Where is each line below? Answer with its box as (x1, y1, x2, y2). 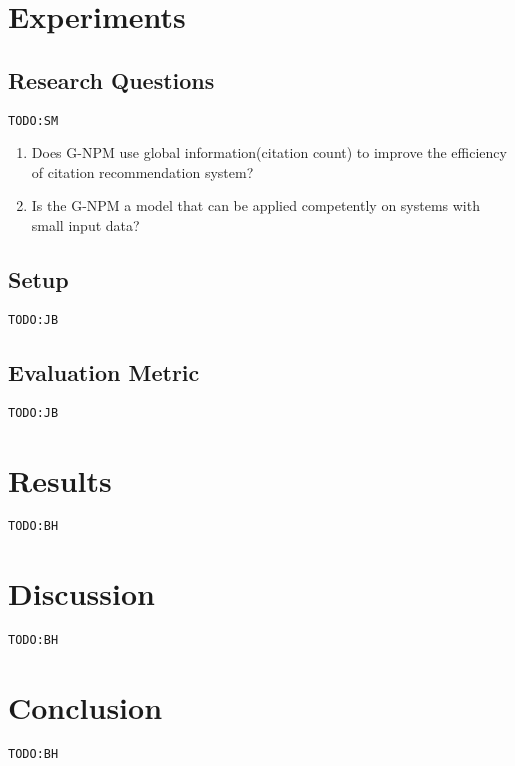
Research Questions (8, 64, 215, 95)
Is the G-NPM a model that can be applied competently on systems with (31, 195, 480, 216)
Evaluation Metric (8, 356, 200, 387)
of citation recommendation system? (31, 161, 254, 182)
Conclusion (8, 687, 163, 728)
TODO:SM (8, 113, 59, 128)
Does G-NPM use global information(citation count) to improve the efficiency (31, 142, 507, 163)
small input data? (31, 215, 140, 236)
